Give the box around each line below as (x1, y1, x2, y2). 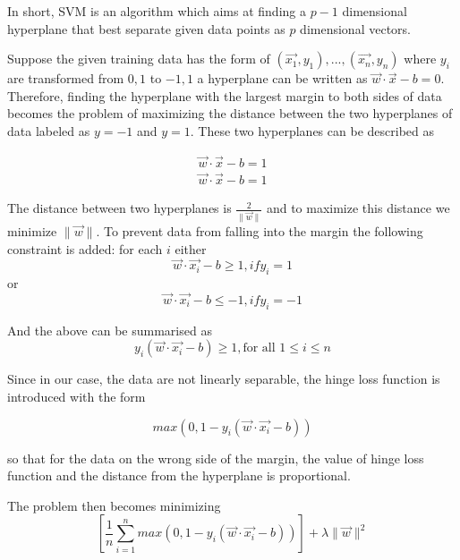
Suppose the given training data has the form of (7, 49, 270, 68)
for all (243, 342, 276, 355)
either (175, 239, 207, 258)
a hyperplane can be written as (197, 69, 368, 88)
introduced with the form (7, 386, 146, 405)
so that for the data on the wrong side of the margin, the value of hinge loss (7, 448, 424, 467)
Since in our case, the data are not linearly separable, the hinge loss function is (7, 369, 440, 388)
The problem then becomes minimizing (7, 496, 221, 514)
